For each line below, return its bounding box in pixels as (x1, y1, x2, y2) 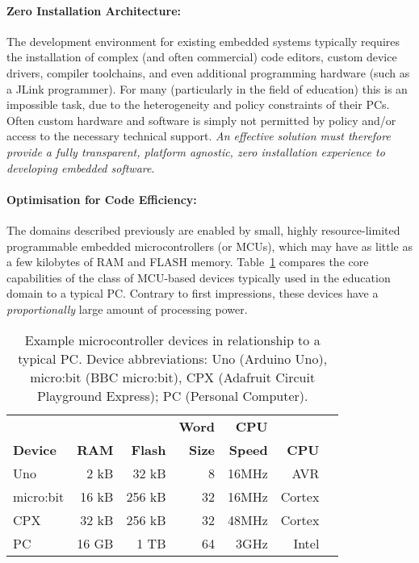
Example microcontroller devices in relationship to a (24, 330, 321, 349)
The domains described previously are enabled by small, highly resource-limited (6, 221, 400, 238)
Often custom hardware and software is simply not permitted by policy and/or (6, 111, 396, 128)
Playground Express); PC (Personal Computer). (36, 386, 308, 405)
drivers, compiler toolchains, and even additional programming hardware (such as (6, 64, 410, 81)
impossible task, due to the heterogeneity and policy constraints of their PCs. (6, 96, 390, 113)
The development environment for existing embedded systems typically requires (6, 32, 400, 49)
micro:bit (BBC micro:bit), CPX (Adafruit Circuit (30, 367, 316, 386)
